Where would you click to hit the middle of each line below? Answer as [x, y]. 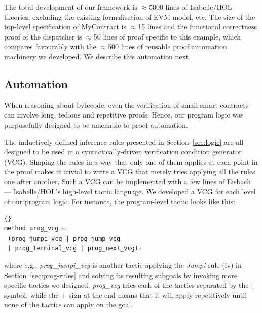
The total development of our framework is [71, 7]
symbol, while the [31, 295]
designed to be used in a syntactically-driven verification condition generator [123, 152]
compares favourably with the [50, 46]
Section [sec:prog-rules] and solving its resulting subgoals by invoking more [121, 275]
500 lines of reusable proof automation [167, 46]
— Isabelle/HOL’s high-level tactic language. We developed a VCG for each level [130, 191]
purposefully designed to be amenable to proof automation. [96, 124]
